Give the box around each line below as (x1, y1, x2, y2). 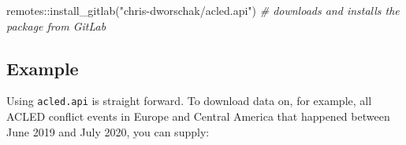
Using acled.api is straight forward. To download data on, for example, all (6, 92, 372, 109)
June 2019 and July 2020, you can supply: (6, 123, 210, 140)
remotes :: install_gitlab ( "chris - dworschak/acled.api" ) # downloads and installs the (6, 2, 400, 18)
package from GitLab (6, 17, 106, 34)
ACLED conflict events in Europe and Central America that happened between (6, 108, 390, 125)
